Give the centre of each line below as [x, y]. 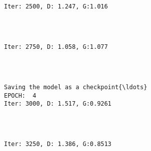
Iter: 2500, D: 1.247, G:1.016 [56, 7]
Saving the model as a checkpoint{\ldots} [76, 87]
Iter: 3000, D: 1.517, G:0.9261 [58, 104]
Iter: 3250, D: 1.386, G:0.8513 [58, 144]
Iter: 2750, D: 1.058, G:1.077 [56, 47]
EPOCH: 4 [20, 95]
